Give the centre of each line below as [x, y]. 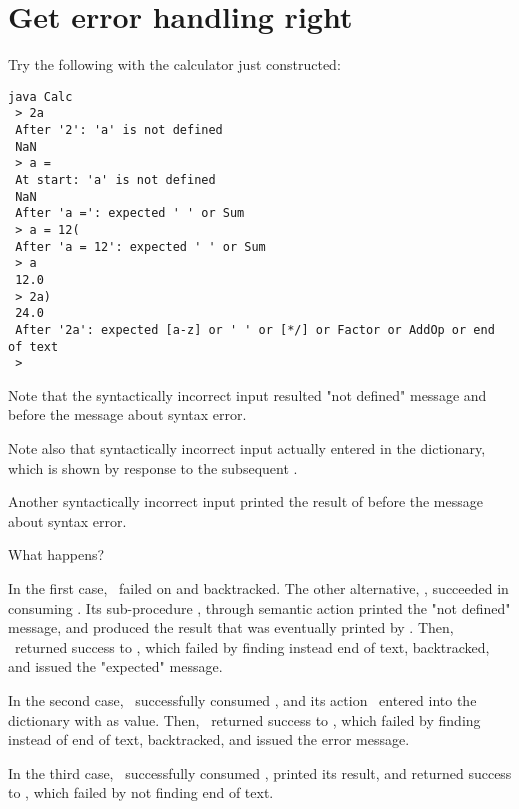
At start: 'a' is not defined [115, 180]
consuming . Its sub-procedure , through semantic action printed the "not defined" [259, 607]
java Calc [40, 96]
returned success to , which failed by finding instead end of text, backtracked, [252, 646]
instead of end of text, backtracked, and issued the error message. [209, 739]
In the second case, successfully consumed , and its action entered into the [242, 700]
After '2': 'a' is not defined [119, 130]
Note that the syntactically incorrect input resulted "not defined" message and [247, 394]
